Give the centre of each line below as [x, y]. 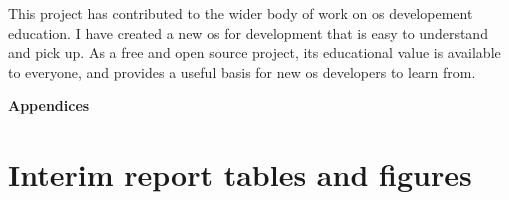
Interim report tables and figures [240, 174]
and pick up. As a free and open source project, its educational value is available [254, 52]
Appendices [49, 105]
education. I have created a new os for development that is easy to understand [248, 32]
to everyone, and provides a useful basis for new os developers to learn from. [242, 71]
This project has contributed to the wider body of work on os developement [240, 13]
